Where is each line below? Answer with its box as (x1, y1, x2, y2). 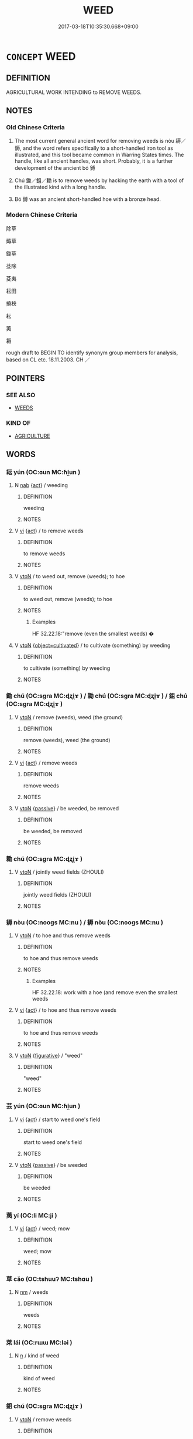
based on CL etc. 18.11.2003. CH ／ (6, 356, 91, 363)
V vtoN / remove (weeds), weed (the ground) (14, 713, 123, 720)
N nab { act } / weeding (14, 482, 68, 489)
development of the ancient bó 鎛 (14, 165, 95, 172)
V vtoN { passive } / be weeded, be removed (14, 804, 119, 811)
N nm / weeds (14, 1289, 49, 1296)
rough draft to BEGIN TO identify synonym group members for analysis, (6, 349, 178, 356)
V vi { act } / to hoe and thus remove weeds (14, 1007, 117, 1014)
